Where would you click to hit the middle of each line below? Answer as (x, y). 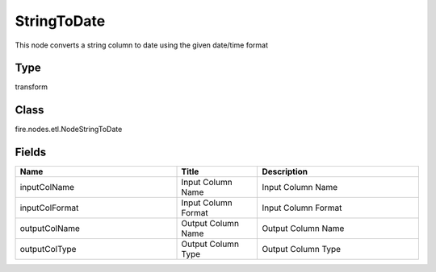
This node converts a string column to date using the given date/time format (142, 45)
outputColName (50, 229)
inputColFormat (49, 208)
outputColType (48, 249)
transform (31, 87)
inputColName (47, 188)
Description (285, 171)
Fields (31, 152)
